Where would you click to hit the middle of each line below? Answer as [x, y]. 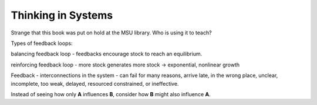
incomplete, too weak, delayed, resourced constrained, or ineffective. [95, 83]
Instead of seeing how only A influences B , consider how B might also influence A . [111, 94]
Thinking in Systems [62, 15]
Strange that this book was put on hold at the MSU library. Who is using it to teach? [111, 33]
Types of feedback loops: [42, 43]
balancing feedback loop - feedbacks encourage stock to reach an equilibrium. [107, 54]
